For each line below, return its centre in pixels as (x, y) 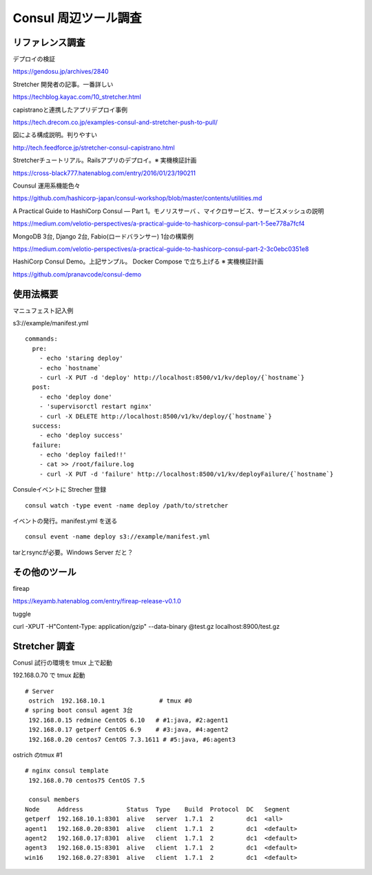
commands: (41, 339)
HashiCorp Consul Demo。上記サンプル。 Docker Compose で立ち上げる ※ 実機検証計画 (138, 261)
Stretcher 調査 (44, 646)
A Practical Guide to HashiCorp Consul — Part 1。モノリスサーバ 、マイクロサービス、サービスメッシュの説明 (168, 211)
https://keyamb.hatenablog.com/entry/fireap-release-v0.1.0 (97, 601)
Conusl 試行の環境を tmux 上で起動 (63, 663)
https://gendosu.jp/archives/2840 (61, 72)
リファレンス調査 (49, 42)
